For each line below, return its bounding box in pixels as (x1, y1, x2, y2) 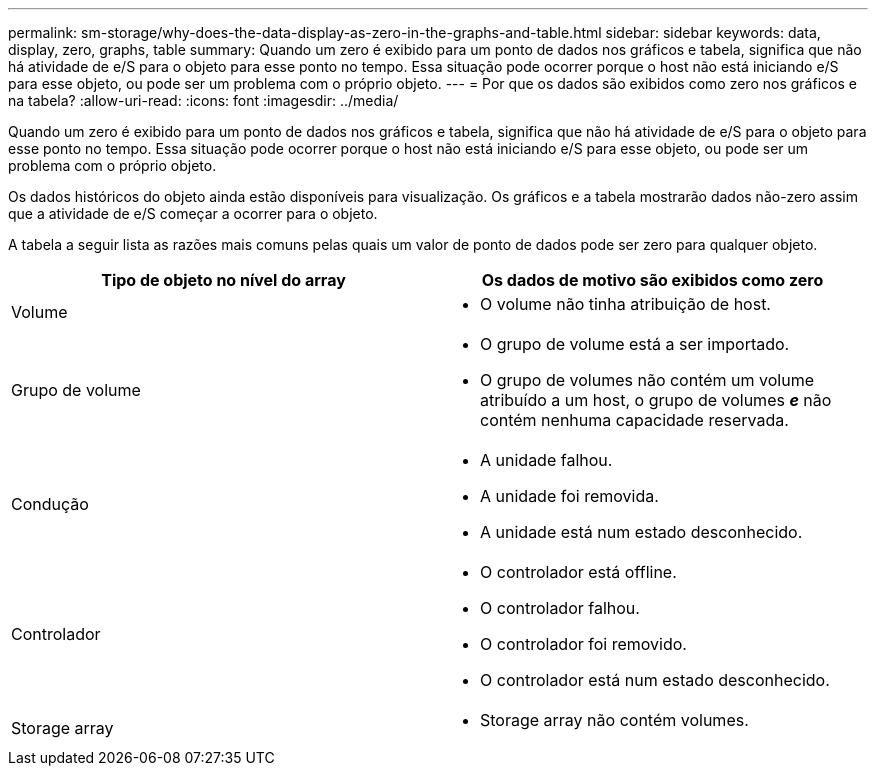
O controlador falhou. (480, 598, 640, 618)
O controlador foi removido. (480, 634, 687, 654)
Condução (11, 494, 89, 514)
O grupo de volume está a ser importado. (480, 334, 790, 354)
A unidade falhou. (480, 450, 613, 470)
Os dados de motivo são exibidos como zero (481, 270, 824, 290)
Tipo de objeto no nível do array (101, 270, 346, 290)
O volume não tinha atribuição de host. (480, 294, 771, 314)
